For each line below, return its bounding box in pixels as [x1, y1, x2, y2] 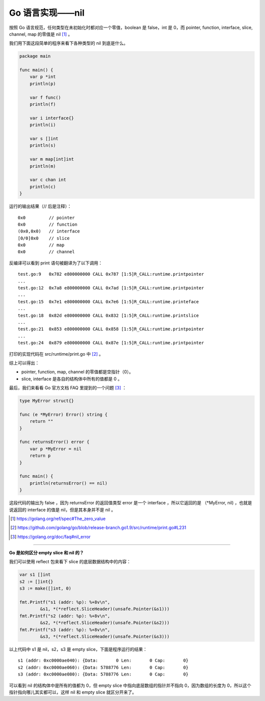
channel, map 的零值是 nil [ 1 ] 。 [9, 31, 73, 37]
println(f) [29, 102, 56, 107]
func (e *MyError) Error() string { [19, 412, 108, 417]
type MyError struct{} [19, 398, 74, 404]
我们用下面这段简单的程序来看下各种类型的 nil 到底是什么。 [9, 40, 128, 46]
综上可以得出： [9, 360, 39, 365]
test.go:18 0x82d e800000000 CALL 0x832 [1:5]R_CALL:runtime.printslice [18, 312, 199, 318]
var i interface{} [29, 115, 74, 121]
